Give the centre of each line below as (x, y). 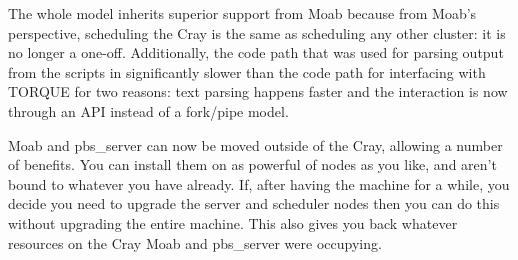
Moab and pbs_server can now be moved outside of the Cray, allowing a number (255, 144)
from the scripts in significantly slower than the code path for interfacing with (247, 71)
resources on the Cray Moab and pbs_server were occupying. (195, 242)
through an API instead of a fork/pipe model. (148, 110)
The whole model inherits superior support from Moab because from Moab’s (242, 13)
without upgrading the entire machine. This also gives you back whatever (233, 222)
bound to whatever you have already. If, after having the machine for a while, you (259, 183)
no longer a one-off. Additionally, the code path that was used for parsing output (256, 52)
